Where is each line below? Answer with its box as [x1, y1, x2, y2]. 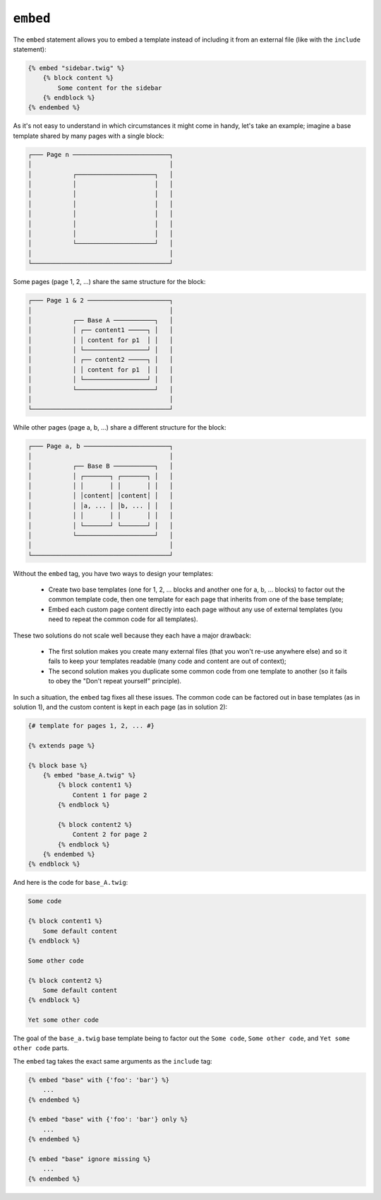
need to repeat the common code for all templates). [48, 615, 198, 623]
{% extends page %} [28, 741, 95, 749]
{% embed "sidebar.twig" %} [28, 64, 125, 72]
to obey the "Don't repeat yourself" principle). [48, 677, 182, 686]
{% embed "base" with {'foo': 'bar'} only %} [28, 1115, 188, 1124]
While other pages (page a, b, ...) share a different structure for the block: [13, 423, 227, 432]
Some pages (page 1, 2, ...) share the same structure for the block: [13, 278, 206, 286]
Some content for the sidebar [57, 83, 162, 92]
